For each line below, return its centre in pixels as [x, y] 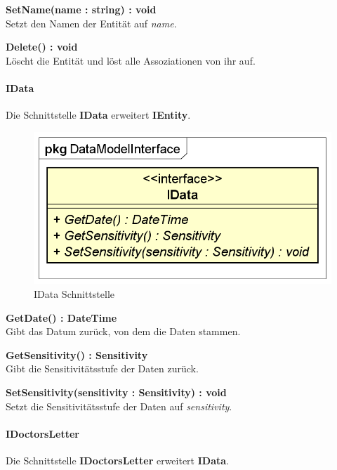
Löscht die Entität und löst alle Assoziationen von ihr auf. [131, 60]
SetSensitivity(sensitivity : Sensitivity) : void [116, 392]
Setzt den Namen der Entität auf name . [91, 23]
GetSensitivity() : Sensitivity [77, 354]
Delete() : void [42, 47]
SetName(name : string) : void [81, 9]
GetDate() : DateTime [61, 317]
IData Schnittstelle [74, 293]
